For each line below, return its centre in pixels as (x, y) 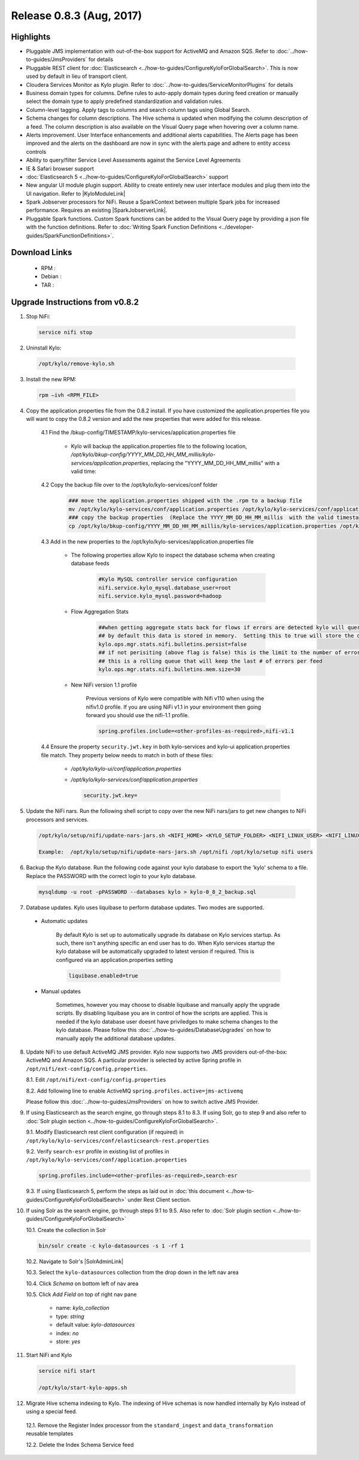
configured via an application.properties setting (115, 960)
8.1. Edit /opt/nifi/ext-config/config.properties (96, 1080)
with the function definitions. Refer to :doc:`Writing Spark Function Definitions (122, 227)
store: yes (68, 1341)
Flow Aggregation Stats (100, 612)
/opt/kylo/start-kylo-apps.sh (83, 1388)
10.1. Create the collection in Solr (66, 1230)
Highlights (31, 37)
